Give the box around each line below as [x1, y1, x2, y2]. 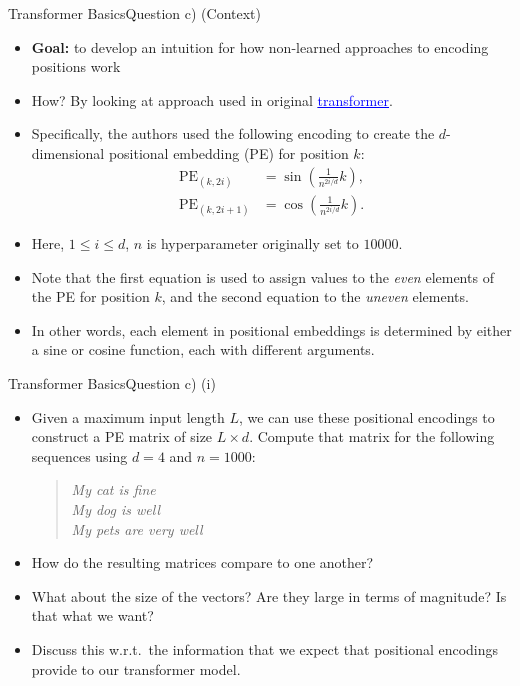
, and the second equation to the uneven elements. [161, 286, 469, 307]
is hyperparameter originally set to [146, 233, 359, 253]
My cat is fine [71, 479, 156, 500]
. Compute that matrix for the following [249, 426, 495, 447]
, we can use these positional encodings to [239, 406, 495, 427]
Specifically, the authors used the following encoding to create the [31, 123, 435, 144]
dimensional [31, 142, 105, 163]
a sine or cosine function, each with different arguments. [31, 339, 375, 360]
